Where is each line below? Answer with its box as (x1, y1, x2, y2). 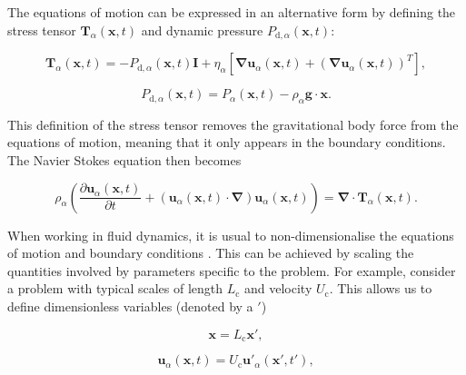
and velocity (244, 279, 312, 298)
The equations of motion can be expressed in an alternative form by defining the (7, 3, 456, 21)
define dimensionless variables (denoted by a (7, 297, 253, 315)
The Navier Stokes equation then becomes (7, 151, 242, 170)
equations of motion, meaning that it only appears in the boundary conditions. (7, 133, 446, 152)
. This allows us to (329, 279, 432, 298)
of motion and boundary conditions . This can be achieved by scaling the (7, 243, 414, 262)
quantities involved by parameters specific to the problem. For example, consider (7, 261, 456, 280)
